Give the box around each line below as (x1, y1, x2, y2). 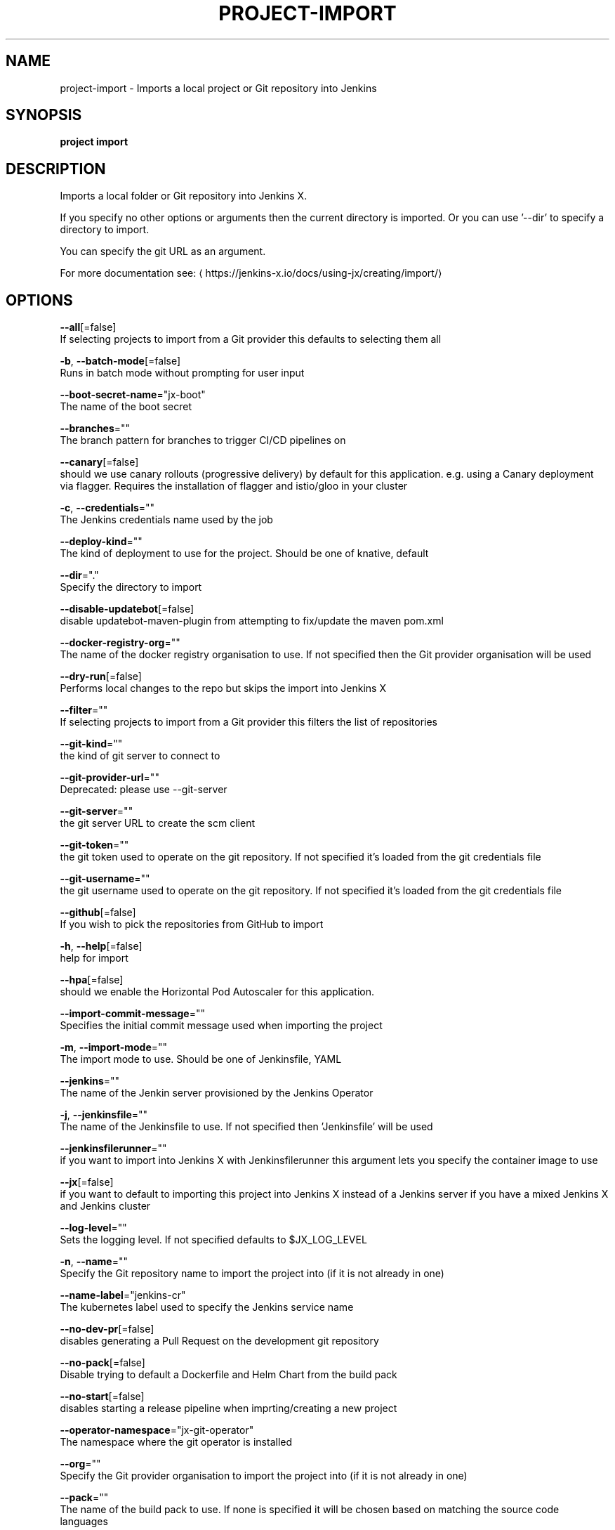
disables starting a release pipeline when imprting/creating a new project (60, 1402, 397, 1415)
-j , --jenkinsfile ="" (60, 1109, 148, 1121)
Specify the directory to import (60, 581, 202, 594)
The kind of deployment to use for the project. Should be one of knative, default (60, 547, 429, 560)
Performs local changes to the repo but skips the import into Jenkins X (60, 682, 386, 695)
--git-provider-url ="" (60, 771, 159, 784)
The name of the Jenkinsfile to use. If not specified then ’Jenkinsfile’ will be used (60, 1120, 433, 1133)
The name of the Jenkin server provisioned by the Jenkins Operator (60, 1087, 373, 1099)
